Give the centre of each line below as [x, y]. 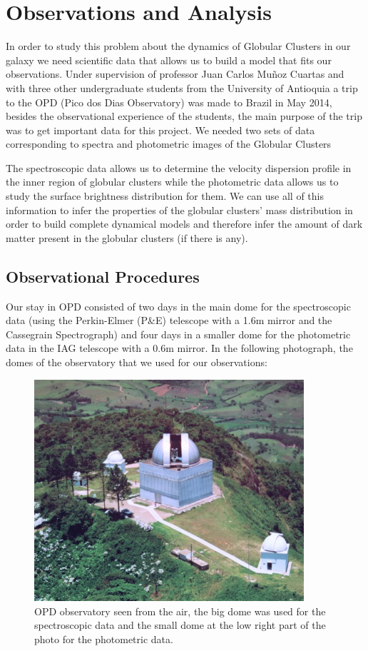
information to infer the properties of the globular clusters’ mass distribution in [179, 210]
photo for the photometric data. [104, 639]
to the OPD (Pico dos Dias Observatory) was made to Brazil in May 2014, [169, 102]
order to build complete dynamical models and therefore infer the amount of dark [184, 224]
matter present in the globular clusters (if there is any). [127, 237]
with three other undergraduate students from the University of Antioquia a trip [182, 87]
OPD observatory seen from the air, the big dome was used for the [180, 611]
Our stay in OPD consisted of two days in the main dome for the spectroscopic [178, 306]
